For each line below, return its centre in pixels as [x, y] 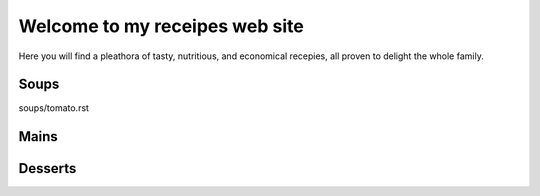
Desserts [47, 168]
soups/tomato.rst [54, 108]
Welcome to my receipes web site [161, 26]
